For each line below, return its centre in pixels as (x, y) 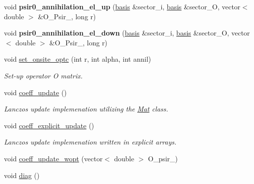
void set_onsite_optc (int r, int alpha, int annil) (77, 59)
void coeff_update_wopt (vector (53, 158)
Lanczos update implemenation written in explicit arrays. (90, 142)
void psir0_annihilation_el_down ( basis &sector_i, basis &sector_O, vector (127, 33)
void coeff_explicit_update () (49, 125)
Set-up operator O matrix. (43, 75)
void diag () (22, 175)
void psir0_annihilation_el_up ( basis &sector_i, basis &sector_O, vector (122, 6)
